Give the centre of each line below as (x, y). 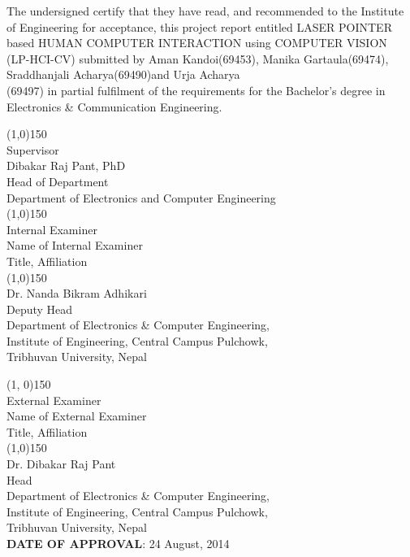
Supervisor (33, 149)
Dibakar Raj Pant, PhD (66, 165)
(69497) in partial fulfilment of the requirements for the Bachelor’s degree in (196, 90)
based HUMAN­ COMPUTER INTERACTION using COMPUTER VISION (197, 43)
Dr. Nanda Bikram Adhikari (77, 293)
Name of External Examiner (77, 416)
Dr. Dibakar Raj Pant (61, 464)
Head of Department (58, 181)
